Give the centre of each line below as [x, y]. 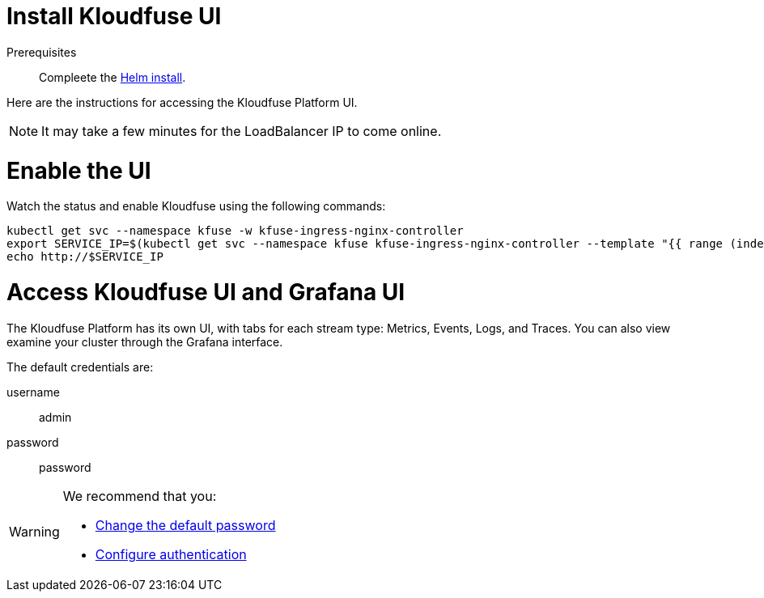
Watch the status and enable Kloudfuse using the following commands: [196, 206]
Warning [34, 531]
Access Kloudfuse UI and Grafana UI [206, 292]
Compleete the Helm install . [112, 77]
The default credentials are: [80, 367]
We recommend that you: [140, 496]
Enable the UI [79, 170]
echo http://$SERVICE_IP [85, 257]
